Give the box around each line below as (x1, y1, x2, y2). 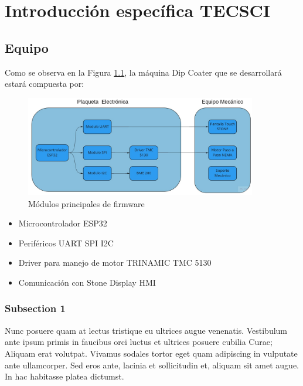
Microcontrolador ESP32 (18, 217, 107, 229)
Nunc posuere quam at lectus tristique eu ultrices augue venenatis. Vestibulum (5, 324, 288, 336)
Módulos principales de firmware (28, 197, 145, 209)
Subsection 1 (5, 301, 66, 316)
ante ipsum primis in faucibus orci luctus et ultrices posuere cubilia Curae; (5, 336, 273, 348)
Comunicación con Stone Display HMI (18, 276, 156, 288)
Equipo (5, 38, 49, 56)
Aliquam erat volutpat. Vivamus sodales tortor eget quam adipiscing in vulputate (5, 347, 298, 359)
